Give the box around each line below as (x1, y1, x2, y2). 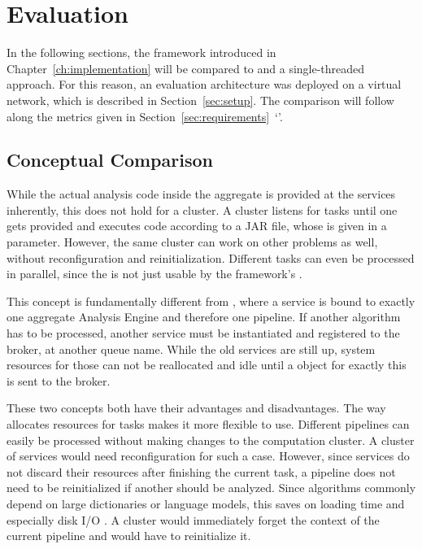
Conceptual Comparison (7, 147, 213, 172)
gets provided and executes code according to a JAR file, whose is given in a (7, 217, 387, 234)
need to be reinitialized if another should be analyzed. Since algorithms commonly (7, 479, 416, 496)
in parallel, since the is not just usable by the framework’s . (7, 265, 302, 282)
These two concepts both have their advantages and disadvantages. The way (7, 399, 386, 416)
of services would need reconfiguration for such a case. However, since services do (7, 447, 410, 464)
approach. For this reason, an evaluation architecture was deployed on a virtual (7, 76, 402, 93)
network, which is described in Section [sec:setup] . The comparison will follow (7, 91, 394, 108)
